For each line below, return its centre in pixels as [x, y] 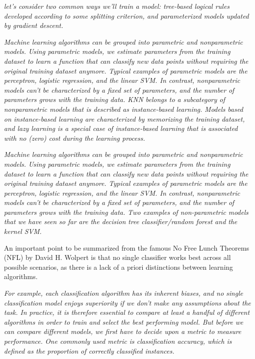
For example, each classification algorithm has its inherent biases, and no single [124, 293]
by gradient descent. [34, 25]
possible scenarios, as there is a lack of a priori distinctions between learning [119, 267]
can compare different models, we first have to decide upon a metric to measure [123, 331]
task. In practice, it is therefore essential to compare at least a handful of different [127, 312]
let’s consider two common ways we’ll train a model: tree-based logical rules [117, 6]
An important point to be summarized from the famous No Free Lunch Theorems [127, 247]
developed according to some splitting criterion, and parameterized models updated [127, 15]
